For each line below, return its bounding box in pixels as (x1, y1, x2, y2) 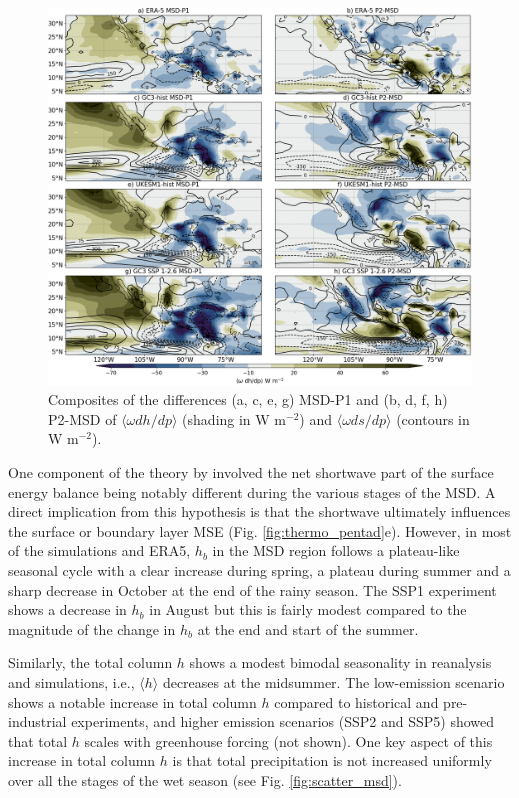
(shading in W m (182, 408, 287, 429)
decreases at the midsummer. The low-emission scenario (162, 671, 505, 692)
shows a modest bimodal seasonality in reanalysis (189, 652, 492, 673)
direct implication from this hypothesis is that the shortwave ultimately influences (8, 501, 511, 522)
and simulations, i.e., (8, 671, 135, 692)
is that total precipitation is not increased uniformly (172, 750, 492, 771)
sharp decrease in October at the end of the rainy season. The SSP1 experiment (8, 579, 497, 600)
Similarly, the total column (8, 652, 173, 673)
